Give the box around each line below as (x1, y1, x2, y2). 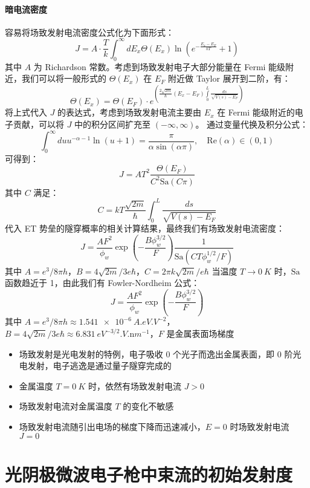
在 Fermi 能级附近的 (217, 106, 295, 119)
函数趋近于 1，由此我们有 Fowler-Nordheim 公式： (5, 276, 200, 289)
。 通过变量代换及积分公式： (195, 117, 309, 130)
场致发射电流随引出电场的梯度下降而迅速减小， (19, 420, 205, 433)
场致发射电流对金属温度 (19, 400, 112, 412)
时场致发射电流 (230, 420, 289, 433)
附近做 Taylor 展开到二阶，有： (167, 72, 291, 85)
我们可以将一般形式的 (21, 72, 106, 85)
